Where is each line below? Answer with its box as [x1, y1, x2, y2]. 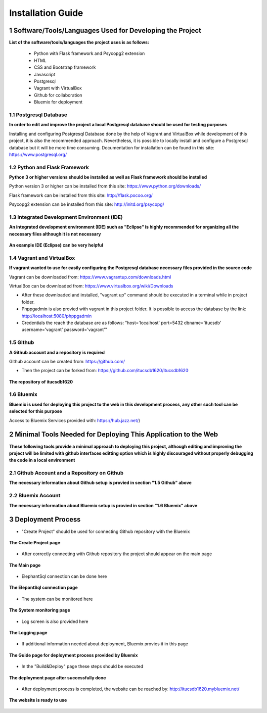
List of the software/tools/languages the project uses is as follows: [9, 40, 149, 46]
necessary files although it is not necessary [9, 231, 101, 237]
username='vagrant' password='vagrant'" [21, 327, 107, 333]
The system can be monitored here [21, 596, 93, 602]
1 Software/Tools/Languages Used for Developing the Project [9, 26, 201, 35]
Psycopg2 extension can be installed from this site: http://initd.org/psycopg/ [9, 201, 165, 207]
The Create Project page [9, 539, 60, 545]
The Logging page [9, 630, 47, 636]
